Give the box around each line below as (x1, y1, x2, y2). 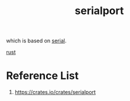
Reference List (6, 69, 79, 83)
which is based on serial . (6, 37, 67, 45)
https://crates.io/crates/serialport (14, 89, 96, 96)
